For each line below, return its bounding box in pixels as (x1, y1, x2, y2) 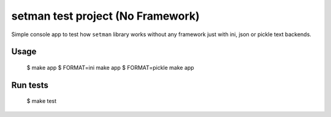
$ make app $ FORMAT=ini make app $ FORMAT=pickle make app (26, 64, 194, 71)
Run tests (11, 80, 48, 90)
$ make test (26, 97, 57, 105)
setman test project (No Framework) (11, 9, 200, 23)
